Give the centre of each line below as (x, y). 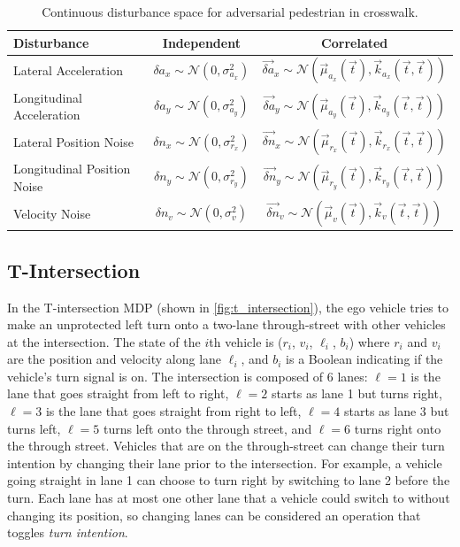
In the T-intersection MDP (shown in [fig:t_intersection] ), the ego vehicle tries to (228, 307)
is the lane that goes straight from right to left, (173, 411)
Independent (201, 42)
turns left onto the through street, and (207, 428)
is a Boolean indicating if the (364, 359)
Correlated (355, 42)
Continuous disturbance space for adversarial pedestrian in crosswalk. (230, 12)
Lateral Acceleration (68, 70)
